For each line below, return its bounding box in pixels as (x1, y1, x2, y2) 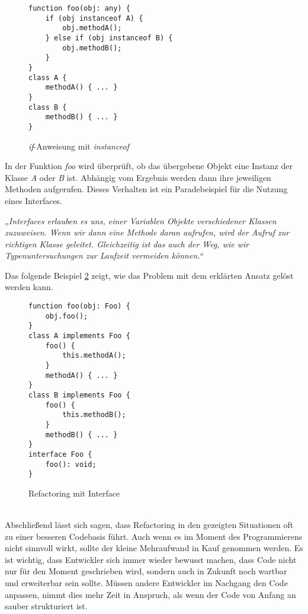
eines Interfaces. (5, 194, 63, 206)
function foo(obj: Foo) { (28, 302, 130, 311)
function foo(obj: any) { (28, 4, 130, 12)
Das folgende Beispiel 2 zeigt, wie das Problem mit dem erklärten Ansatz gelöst (5, 269, 294, 281)
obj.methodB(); (62, 43, 122, 52)
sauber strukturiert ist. (5, 600, 88, 612)
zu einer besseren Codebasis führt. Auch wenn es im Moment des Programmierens (5, 530, 303, 542)
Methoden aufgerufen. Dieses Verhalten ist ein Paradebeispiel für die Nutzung (5, 183, 288, 195)
